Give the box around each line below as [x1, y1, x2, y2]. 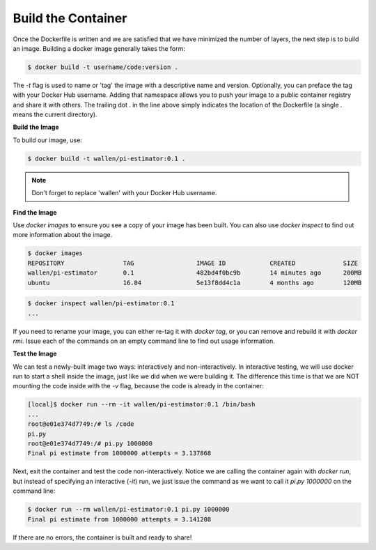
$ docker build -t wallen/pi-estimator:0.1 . [27, 154, 186, 162]
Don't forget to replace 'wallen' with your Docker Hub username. [31, 189, 217, 197]
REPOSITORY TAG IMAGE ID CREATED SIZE [27, 259, 359, 267]
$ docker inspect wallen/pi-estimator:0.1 [27, 300, 175, 307]
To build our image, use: [13, 136, 83, 144]
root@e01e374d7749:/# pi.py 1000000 [27, 440, 153, 448]
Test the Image [13, 349, 57, 358]
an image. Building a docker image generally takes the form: [13, 44, 186, 52]
